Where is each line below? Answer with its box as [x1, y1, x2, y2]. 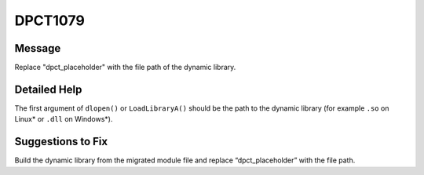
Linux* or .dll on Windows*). [14, 115, 113, 124]
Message [14, 42, 61, 55]
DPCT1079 [14, 12, 86, 29]
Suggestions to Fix [14, 135, 108, 148]
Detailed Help [14, 82, 82, 96]
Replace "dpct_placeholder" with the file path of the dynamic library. [14, 63, 236, 72]
